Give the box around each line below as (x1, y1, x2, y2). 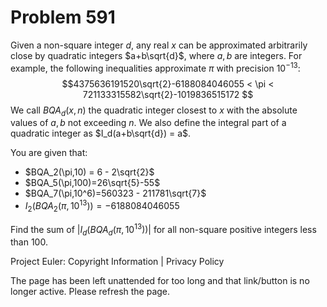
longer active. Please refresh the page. (10, 286, 171, 298)
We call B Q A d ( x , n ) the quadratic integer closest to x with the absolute (10, 104, 298, 118)
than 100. (10, 236, 48, 248)
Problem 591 (10, 6, 116, 29)
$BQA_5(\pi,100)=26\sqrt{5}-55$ (24, 177, 161, 189)
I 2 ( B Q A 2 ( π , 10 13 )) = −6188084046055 (24, 198, 180, 214)
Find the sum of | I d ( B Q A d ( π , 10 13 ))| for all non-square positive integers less (10, 221, 317, 238)
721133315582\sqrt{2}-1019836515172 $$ (82, 88, 254, 100)
